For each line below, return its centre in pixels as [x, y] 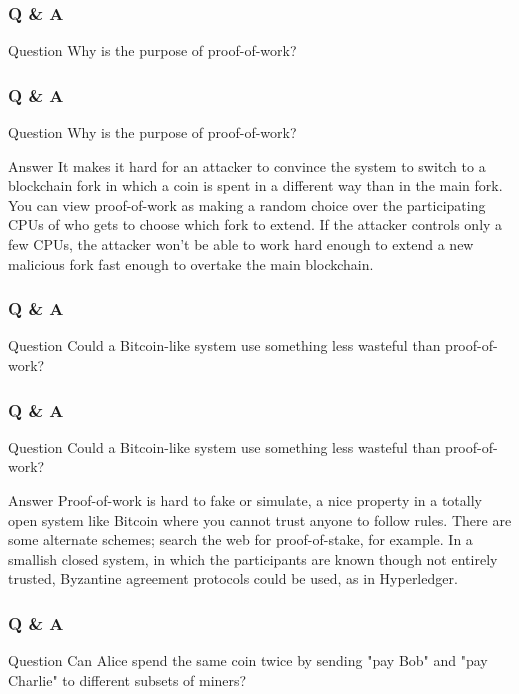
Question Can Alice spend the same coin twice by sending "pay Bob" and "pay [248, 660]
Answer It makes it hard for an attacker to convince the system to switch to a [247, 165]
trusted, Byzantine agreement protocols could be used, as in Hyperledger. [233, 578]
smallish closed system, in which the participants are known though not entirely [253, 558]
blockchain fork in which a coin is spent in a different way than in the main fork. [255, 185]
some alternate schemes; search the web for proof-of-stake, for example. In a [240, 539]
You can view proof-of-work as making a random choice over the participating [247, 204]
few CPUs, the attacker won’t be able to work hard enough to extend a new [241, 244]
